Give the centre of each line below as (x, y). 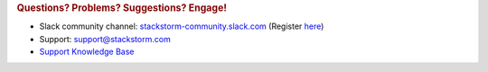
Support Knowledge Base (87, 52)
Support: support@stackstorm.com (105, 39)
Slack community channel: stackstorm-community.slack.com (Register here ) (182, 26)
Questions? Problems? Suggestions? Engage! (122, 8)
